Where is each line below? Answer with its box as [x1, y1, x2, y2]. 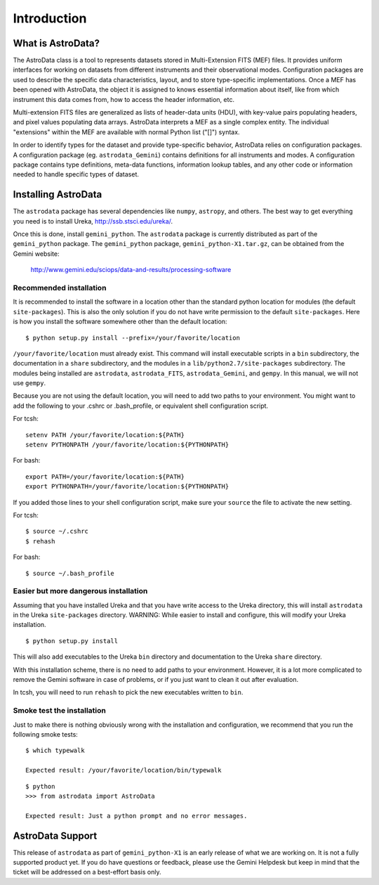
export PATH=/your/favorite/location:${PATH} [25, 472, 185, 481]
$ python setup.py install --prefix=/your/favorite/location [25, 334, 240, 342]
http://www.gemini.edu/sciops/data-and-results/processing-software [30, 266, 232, 274]
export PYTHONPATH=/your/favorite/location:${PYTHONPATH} [25, 482, 230, 491]
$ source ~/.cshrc [25, 527, 89, 536]
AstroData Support [13, 829, 98, 841]
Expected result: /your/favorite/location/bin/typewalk [25, 766, 222, 775]
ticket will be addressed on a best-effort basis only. [13, 868, 161, 877]
